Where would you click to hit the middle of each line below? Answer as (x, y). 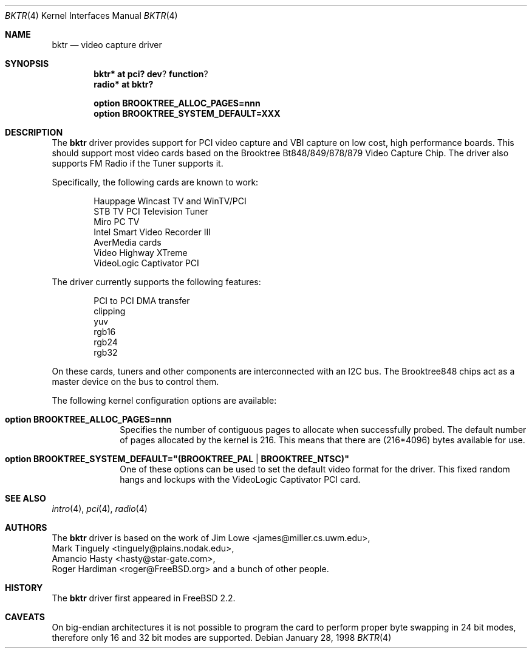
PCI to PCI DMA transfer (142, 301)
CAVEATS (25, 617)
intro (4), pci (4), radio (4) (100, 509)
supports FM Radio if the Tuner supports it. (138, 163)
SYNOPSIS (27, 64)
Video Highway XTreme (141, 253)
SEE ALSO (26, 498)
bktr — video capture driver (107, 45)
